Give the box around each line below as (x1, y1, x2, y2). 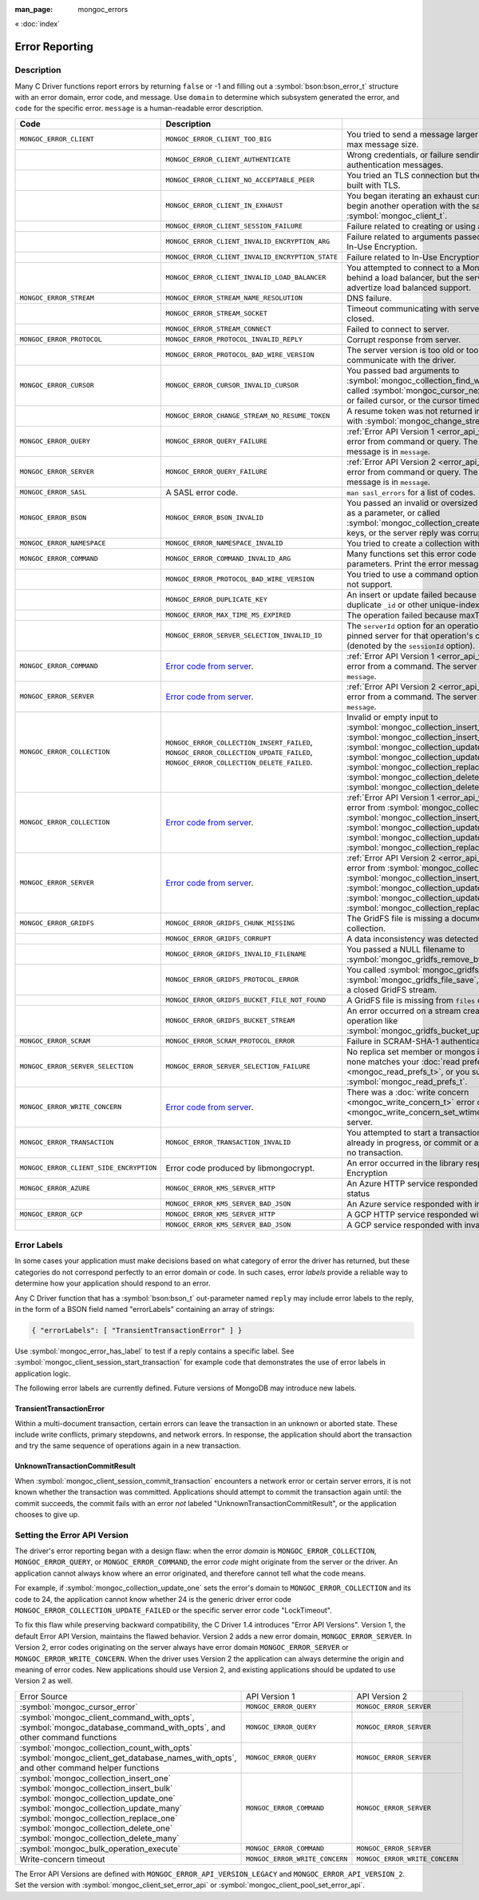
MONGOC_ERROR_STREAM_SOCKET (165, 309, 267, 318)
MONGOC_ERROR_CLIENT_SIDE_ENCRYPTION (19, 1163, 157, 1172)
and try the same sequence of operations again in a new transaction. (14, 1441, 241, 1450)
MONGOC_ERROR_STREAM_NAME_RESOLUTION (165, 294, 303, 303)
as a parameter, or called (346, 507, 441, 519)
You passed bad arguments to (346, 364, 460, 376)
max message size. (346, 138, 419, 149)
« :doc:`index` (14, 19, 60, 29)
